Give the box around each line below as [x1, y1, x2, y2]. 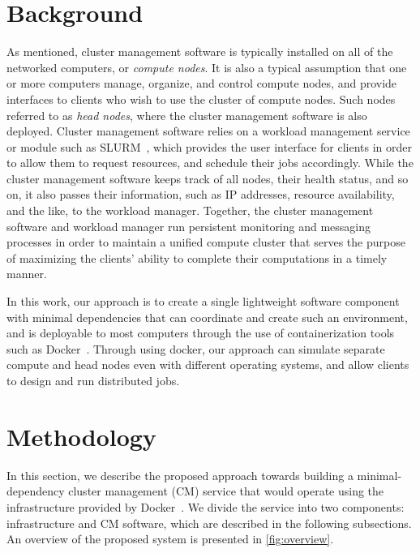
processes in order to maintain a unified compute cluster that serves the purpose [6, 234, 405, 251]
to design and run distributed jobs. [6, 372, 180, 388]
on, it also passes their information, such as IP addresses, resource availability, [6, 186, 395, 203]
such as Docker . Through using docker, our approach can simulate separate [6, 340, 385, 357]
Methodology [6, 419, 156, 452]
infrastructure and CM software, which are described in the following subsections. [6, 514, 412, 531]
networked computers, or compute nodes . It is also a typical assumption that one [6, 58, 407, 75]
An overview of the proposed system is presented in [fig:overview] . [6, 530, 334, 547]
